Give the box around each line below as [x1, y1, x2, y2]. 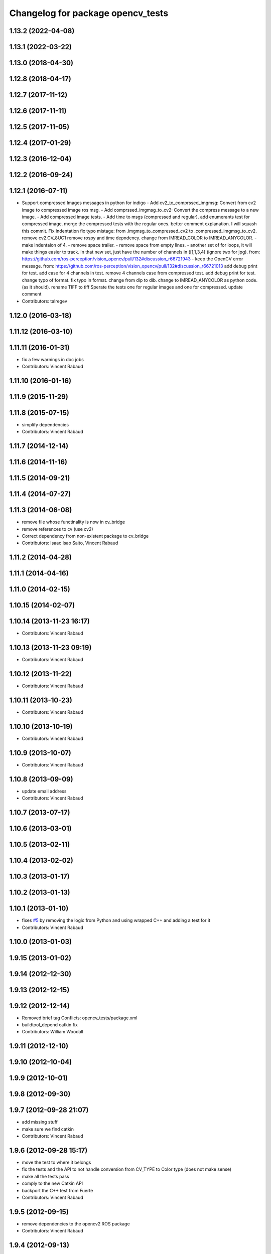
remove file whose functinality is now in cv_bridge [22, 519, 125, 525]
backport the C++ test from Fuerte [22, 1187, 93, 1193]
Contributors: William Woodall [22, 1029, 84, 1035]
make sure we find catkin [22, 1126, 74, 1132]
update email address [22, 788, 67, 794]
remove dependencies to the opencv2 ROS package [22, 1220, 130, 1226]
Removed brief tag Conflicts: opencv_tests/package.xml [22, 1015, 138, 1021]
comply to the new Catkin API [22, 1180, 83, 1186]
